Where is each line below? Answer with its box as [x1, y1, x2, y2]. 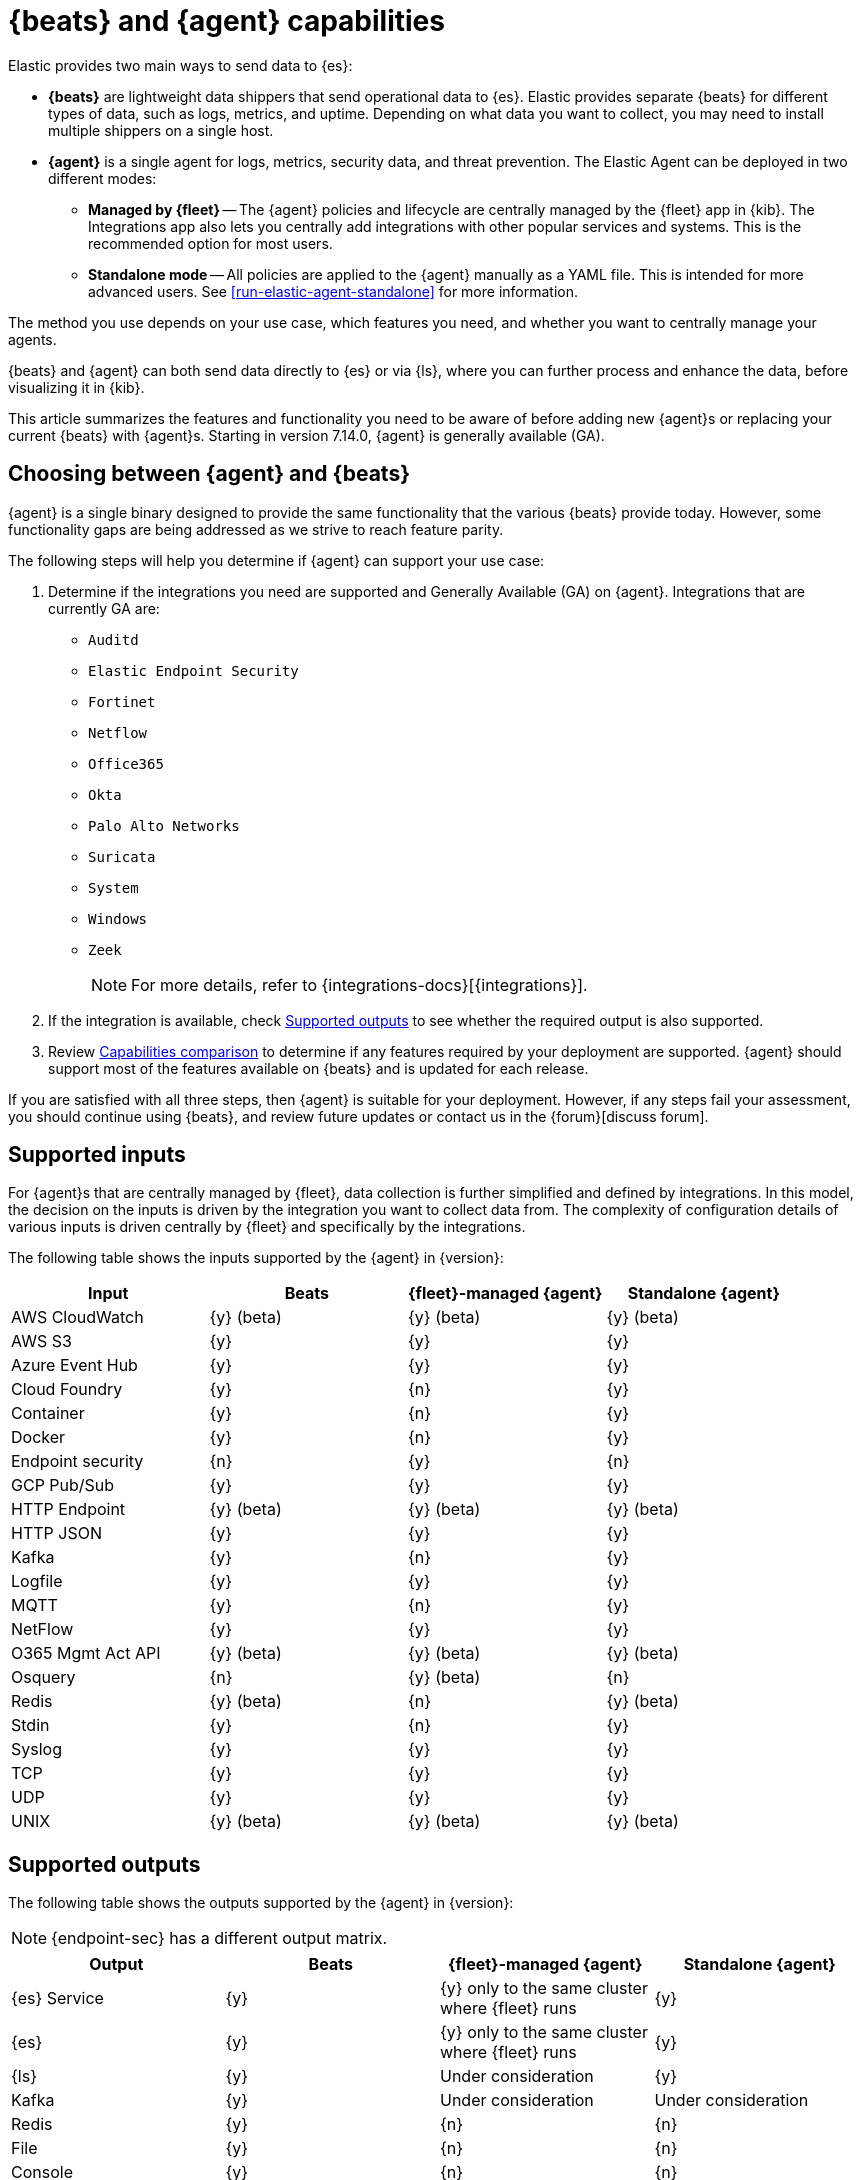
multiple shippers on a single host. [48, 121, 274, 139]
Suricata [88, 848, 156, 865]
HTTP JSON [11, 1523, 102, 1544]
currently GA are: [48, 599, 160, 617]
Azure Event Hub [11, 1355, 138, 1376]
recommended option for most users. [88, 234, 333, 252]
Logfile [11, 1571, 63, 1592]
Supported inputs [8, 1142, 186, 1168]
